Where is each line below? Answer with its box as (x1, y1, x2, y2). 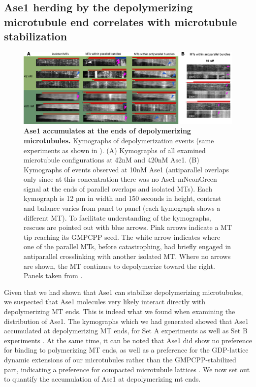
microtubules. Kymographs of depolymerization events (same (24, 135, 214, 145)
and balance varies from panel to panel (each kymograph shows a (24, 203, 221, 213)
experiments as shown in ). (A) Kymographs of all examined (24, 145, 206, 155)
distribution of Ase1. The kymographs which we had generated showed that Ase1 (4, 316, 249, 326)
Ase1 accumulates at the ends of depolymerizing (24, 126, 191, 136)
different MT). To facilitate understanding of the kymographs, (24, 212, 211, 223)
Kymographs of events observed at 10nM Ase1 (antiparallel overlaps (24, 164, 229, 174)
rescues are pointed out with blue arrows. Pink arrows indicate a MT (24, 222, 232, 232)
